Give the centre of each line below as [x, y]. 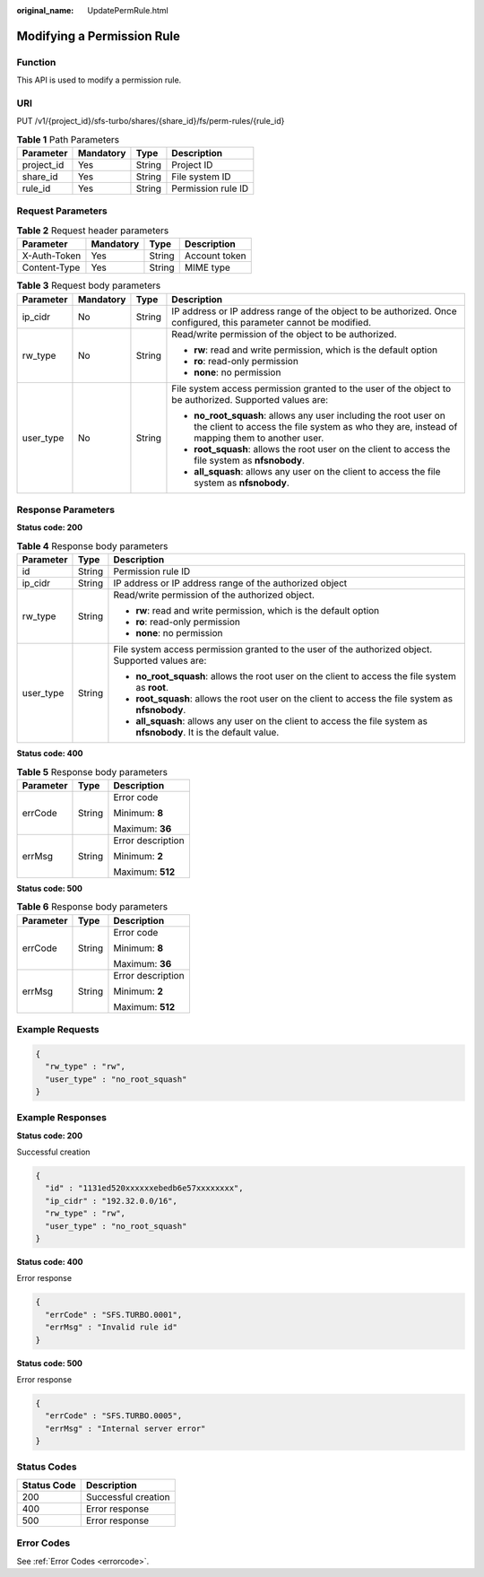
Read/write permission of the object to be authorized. [285, 334]
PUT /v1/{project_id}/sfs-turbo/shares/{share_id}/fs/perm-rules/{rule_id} [151, 121]
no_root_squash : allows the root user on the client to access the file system [296, 676]
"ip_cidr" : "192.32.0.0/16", [112, 1201]
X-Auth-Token [52, 256]
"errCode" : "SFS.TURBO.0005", [114, 1416]
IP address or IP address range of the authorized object [230, 583]
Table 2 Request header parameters [93, 231]
